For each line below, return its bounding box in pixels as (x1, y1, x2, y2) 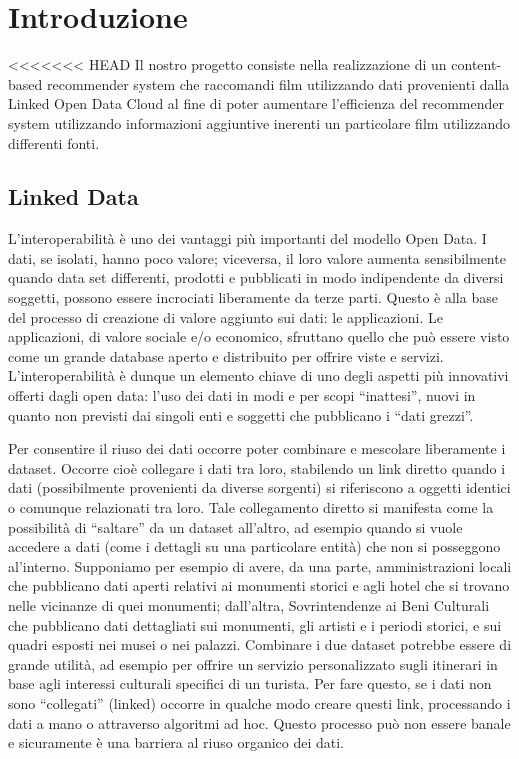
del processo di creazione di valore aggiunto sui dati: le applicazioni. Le (8, 306, 443, 327)
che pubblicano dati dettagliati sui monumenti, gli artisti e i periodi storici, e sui (8, 614, 502, 635)
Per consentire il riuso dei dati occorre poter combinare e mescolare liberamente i (8, 438, 506, 459)
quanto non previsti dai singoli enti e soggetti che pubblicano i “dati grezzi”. (8, 404, 474, 425)
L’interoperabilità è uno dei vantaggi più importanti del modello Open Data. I (8, 228, 487, 249)
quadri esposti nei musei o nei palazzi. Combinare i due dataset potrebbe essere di (8, 634, 512, 655)
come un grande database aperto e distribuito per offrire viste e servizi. (8, 345, 444, 366)
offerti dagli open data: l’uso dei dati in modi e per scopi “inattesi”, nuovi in (8, 385, 476, 406)
